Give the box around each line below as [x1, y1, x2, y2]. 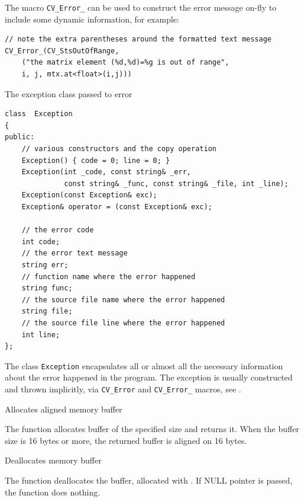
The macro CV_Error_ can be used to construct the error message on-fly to [5, 1, 277, 13]
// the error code [21, 226, 94, 235]
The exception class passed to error [5, 87, 132, 100]
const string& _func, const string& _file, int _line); [64, 179, 289, 188]
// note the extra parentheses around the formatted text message [5, 35, 272, 44]
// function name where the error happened [21, 272, 196, 281]
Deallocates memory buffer [5, 454, 102, 466]
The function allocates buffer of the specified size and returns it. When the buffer [5, 423, 299, 435]
